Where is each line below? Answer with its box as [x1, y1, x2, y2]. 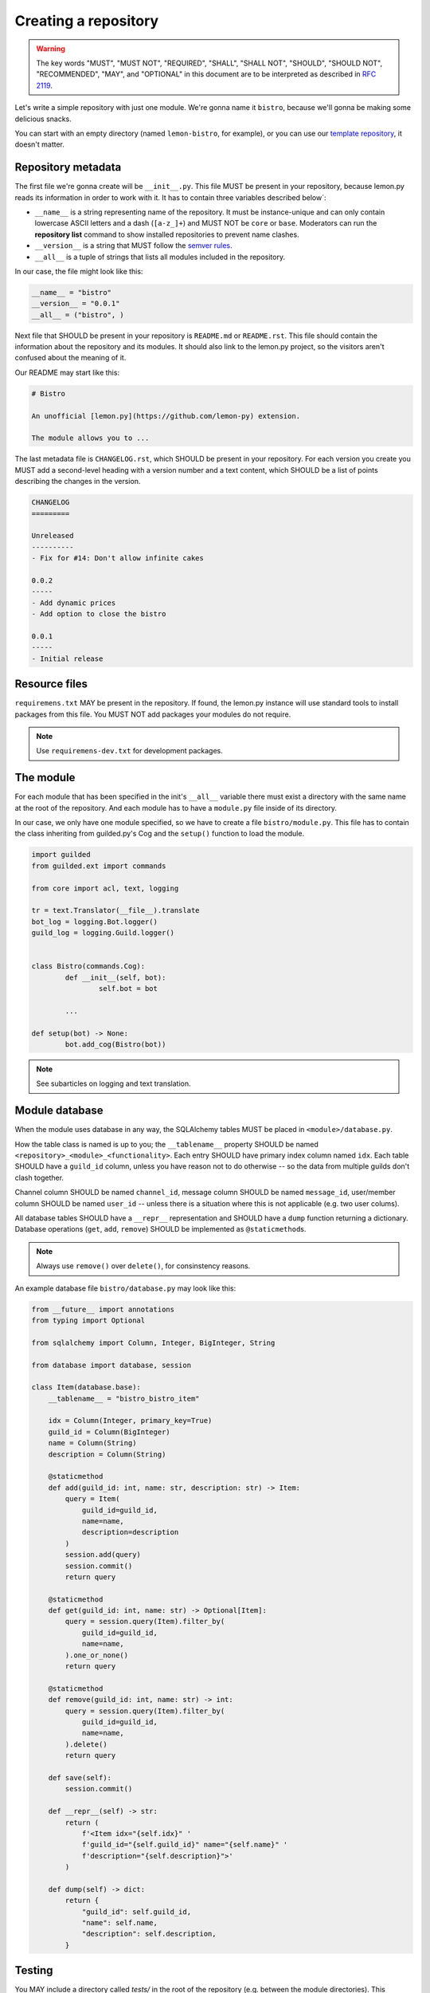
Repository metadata [14, 160, 122, 175]
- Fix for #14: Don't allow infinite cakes [31, 554, 205, 563]
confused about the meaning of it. [14, 353, 127, 363]
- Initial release [31, 654, 104, 663]
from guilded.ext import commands [31, 861, 166, 871]
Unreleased [31, 531, 74, 541]
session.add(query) [64, 1551, 141, 1559]
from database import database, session [31, 1360, 191, 1370]
